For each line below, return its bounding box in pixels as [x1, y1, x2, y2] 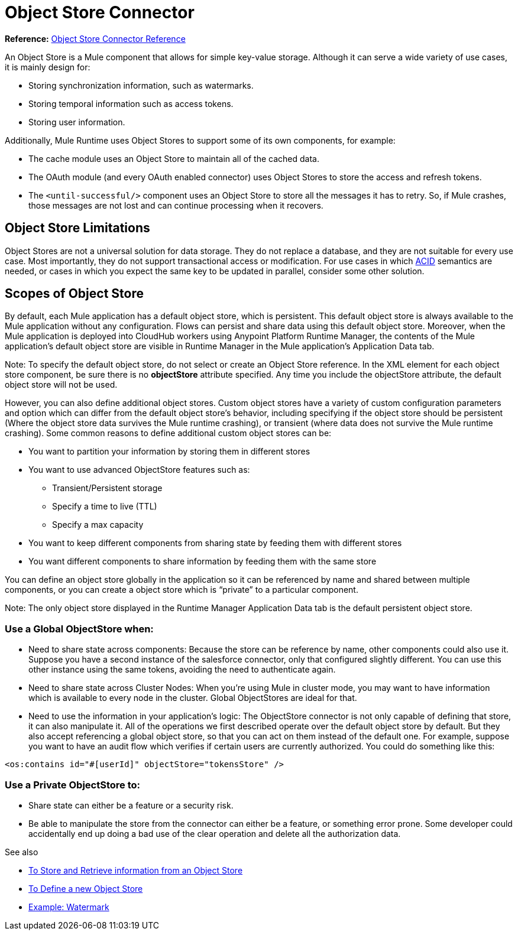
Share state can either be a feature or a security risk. [28, 800, 234, 810]
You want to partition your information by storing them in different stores [28, 446, 310, 457]
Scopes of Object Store [5, 286, 144, 301]
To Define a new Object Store [28, 883, 143, 894]
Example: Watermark [28, 901, 109, 912]
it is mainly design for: [5, 61, 90, 72]
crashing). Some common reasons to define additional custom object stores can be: [5, 428, 332, 439]
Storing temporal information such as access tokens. [28, 98, 234, 109]
